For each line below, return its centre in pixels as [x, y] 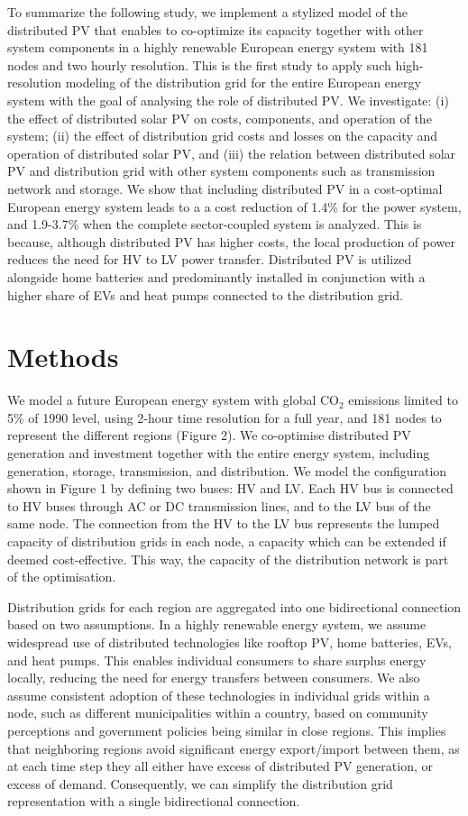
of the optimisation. [62, 577]
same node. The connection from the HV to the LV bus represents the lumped [224, 523]
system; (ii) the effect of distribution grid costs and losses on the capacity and [223, 136]
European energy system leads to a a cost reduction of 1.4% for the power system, [234, 206]
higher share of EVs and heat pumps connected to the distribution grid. [205, 294]
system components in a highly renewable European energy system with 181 [218, 47]
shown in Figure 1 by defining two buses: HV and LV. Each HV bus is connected [230, 488]
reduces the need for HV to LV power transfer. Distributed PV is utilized [210, 259]
